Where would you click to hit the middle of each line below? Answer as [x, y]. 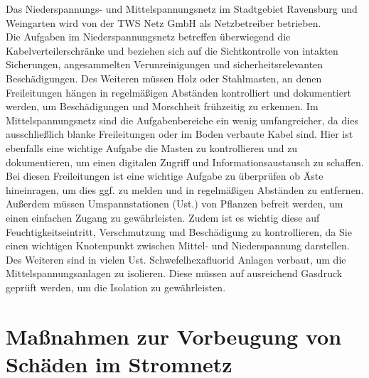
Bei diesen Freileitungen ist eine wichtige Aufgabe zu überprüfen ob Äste [165, 176]
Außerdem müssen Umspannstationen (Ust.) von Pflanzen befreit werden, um [175, 204]
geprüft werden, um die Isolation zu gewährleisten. [116, 287]
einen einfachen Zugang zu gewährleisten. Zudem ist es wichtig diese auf [163, 217]
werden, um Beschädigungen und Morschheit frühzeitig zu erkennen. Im [162, 106]
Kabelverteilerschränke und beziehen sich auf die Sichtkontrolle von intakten [172, 50]
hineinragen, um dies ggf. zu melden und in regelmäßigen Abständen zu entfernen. [185, 189]
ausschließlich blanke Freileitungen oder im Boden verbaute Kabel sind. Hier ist [180, 134]
